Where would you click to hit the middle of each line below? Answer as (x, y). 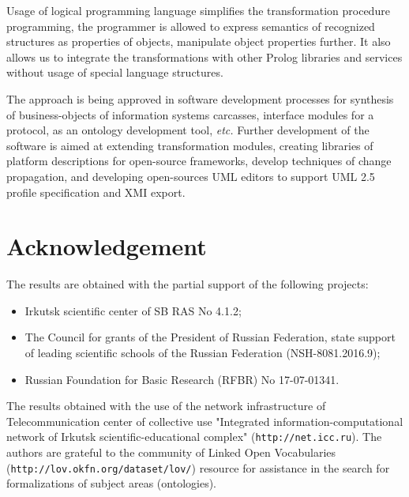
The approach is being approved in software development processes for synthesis (200, 98)
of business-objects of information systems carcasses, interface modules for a (190, 114)
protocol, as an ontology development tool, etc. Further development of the (188, 130)
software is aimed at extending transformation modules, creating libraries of (190, 145)
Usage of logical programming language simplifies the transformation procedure (198, 10)
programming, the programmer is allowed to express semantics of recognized (191, 26)
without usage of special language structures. (115, 72)
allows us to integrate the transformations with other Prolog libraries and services (204, 56)
